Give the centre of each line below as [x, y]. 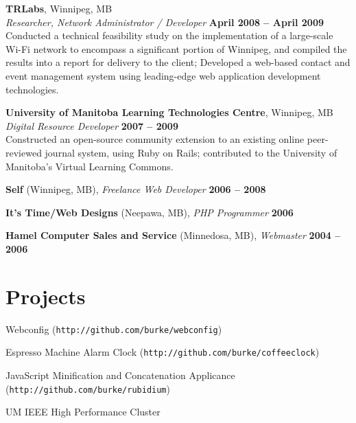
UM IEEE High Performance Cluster [83, 412]
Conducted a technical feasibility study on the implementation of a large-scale [169, 35]
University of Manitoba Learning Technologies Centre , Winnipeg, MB [169, 112]
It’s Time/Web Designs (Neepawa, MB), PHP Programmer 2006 [150, 212]
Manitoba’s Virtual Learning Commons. [90, 166]
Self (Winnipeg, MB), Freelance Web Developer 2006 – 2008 [136, 189]
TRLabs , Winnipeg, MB [59, 8]
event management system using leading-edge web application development [163, 75]
